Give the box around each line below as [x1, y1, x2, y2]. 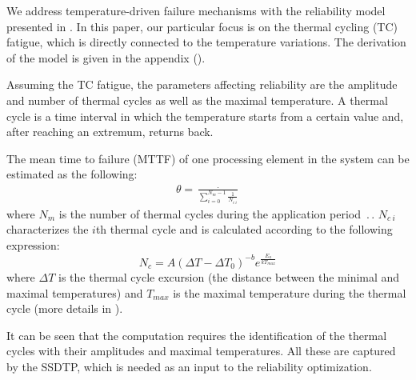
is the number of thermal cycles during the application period [58, 205, 361, 222]
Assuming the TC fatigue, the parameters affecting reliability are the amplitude [6, 76, 398, 93]
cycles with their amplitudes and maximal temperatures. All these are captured [6, 342, 396, 359]
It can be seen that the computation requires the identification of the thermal [6, 326, 387, 343]
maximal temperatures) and [6, 284, 143, 301]
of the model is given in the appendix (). [6, 49, 206, 66]
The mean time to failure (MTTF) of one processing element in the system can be [6, 150, 410, 166]
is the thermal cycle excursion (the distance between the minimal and [58, 268, 400, 285]
